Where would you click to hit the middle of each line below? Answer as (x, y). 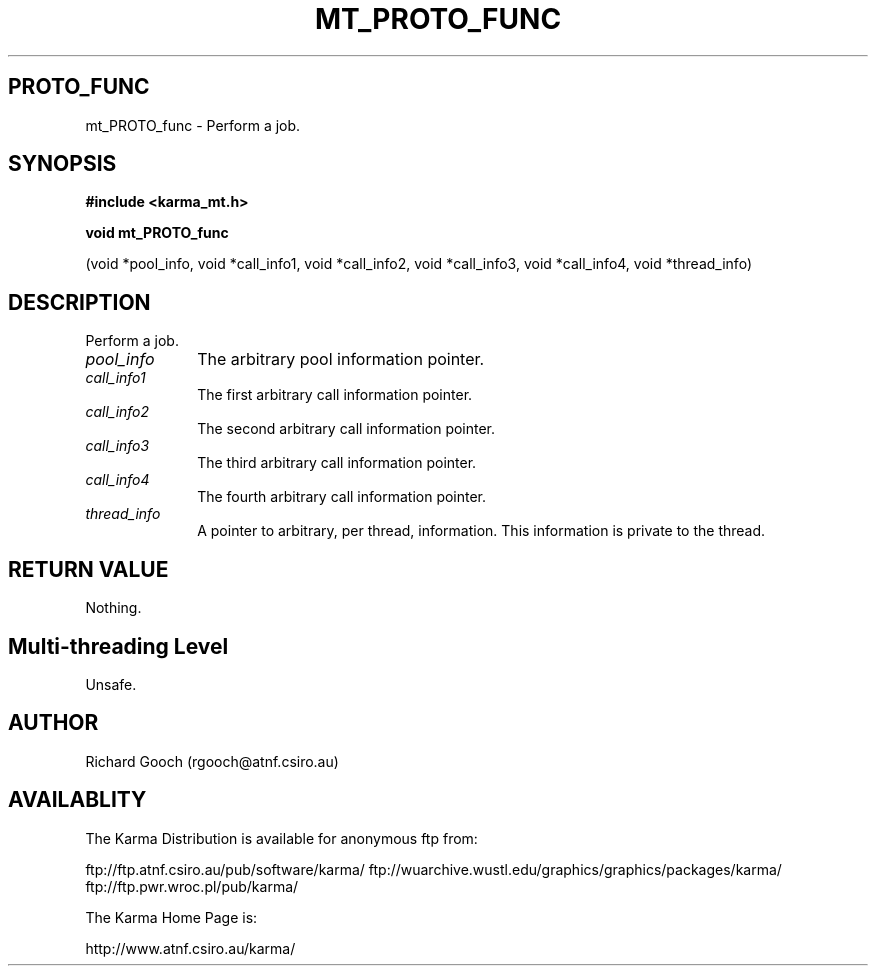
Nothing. (113, 608)
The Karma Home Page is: (171, 917)
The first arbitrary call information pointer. (335, 395)
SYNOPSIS (62, 164)
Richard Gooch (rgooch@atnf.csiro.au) (212, 761)
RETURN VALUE (88, 569)
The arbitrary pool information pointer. (341, 359)
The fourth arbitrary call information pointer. (342, 497)
